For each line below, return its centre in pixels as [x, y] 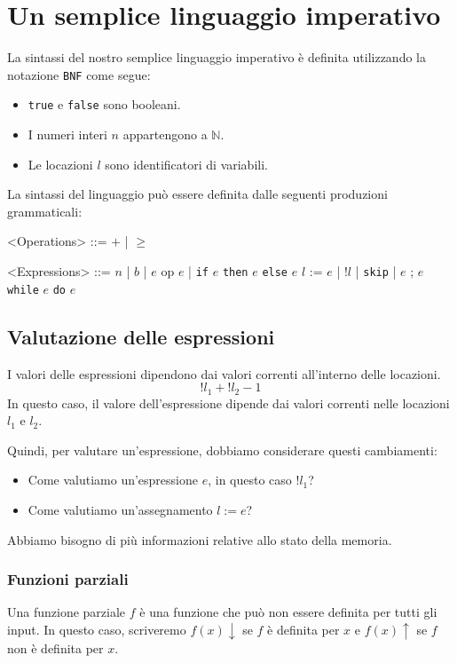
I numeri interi [67, 134]
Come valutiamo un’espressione [113, 480]
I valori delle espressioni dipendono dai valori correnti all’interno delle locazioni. [224, 373]
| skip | [376, 271]
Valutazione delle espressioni [141, 336]
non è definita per [55, 648]
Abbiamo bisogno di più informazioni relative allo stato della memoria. [200, 539]
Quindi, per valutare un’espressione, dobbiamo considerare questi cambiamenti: [222, 450]
